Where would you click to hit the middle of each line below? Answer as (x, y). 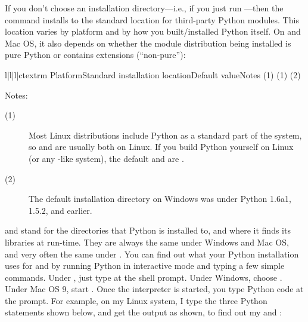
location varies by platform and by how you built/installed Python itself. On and (153, 31)
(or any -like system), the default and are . (106, 158)
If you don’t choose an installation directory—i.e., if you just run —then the (144, 8)
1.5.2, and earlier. (60, 210)
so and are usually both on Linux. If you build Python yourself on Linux (161, 147)
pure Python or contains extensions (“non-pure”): (95, 55)
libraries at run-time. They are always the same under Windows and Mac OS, (147, 242)
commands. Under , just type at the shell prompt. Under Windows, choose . (144, 277)
